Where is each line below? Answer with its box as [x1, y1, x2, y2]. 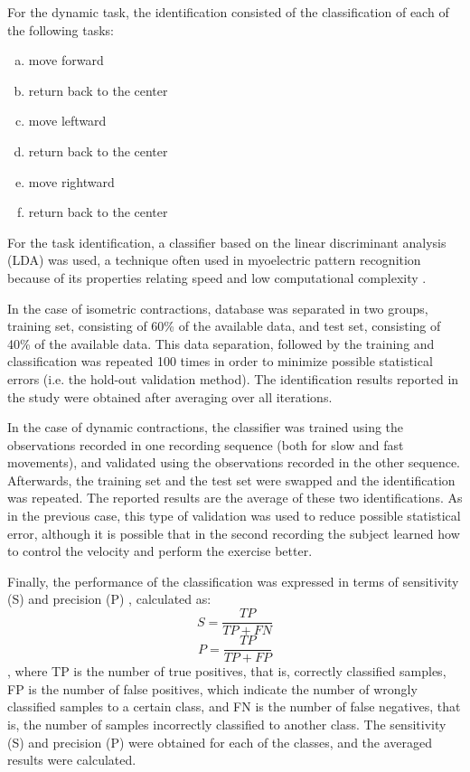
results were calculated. [7, 750, 136, 769]
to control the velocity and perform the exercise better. [7, 541, 313, 560]
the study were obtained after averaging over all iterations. [7, 387, 333, 406]
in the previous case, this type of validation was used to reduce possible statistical [7, 506, 461, 525]
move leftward [28, 111, 107, 130]
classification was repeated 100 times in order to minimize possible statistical [7, 352, 433, 371]
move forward [28, 51, 104, 70]
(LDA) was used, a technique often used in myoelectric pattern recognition [7, 250, 421, 269]
